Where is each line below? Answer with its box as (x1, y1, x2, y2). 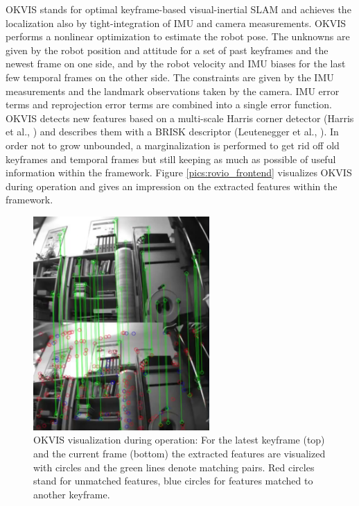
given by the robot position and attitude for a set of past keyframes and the (6, 42, 329, 57)
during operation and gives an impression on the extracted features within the (6, 178, 338, 193)
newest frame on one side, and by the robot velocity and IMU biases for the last (6, 56, 346, 71)
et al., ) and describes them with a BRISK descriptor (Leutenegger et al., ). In (6, 124, 339, 139)
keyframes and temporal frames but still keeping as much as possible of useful (6, 151, 336, 166)
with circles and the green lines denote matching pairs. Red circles (33, 459, 315, 474)
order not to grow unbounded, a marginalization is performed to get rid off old (6, 137, 340, 152)
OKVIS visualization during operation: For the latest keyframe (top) (33, 432, 325, 447)
